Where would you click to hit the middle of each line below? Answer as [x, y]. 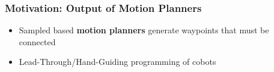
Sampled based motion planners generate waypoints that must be [144, 30]
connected [37, 41]
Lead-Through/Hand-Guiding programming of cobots [117, 62]
